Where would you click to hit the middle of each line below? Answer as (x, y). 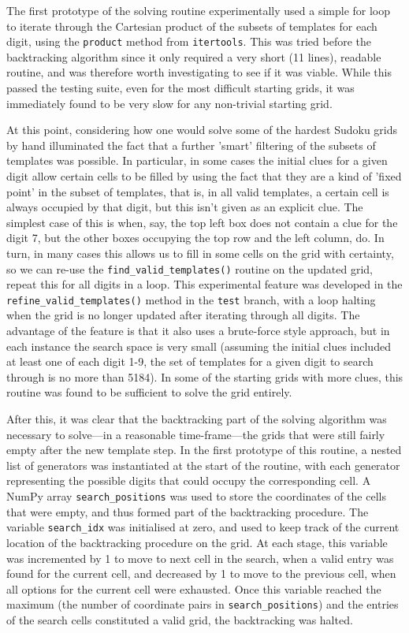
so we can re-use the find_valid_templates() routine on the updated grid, (190, 268)
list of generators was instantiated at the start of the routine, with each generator (203, 465)
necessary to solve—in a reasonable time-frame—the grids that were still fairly (196, 434)
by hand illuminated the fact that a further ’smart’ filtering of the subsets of (191, 145)
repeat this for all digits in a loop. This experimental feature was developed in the (204, 284)
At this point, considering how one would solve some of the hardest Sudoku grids (202, 130)
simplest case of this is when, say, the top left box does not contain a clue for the (202, 222)
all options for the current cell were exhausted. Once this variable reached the (194, 588)
